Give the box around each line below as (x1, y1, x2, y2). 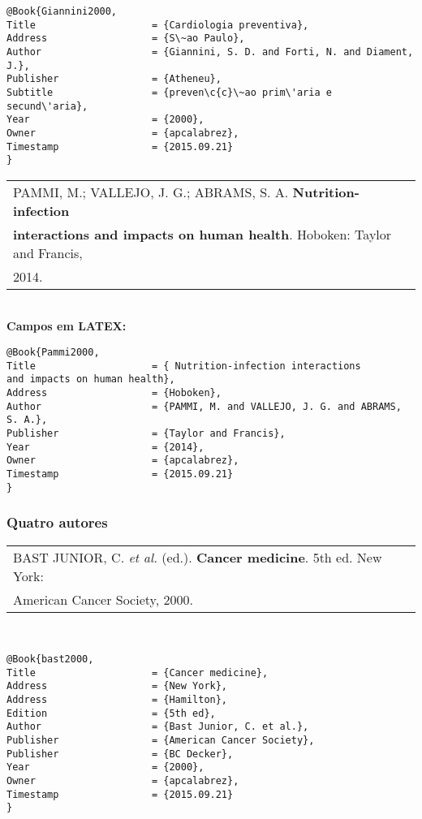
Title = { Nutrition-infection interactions (6, 360, 361, 372)
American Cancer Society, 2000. (13, 589, 193, 609)
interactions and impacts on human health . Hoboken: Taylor (13, 224, 392, 244)
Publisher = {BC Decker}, (6, 748, 234, 760)
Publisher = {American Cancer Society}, (6, 735, 315, 747)
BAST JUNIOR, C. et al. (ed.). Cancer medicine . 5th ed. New (13, 547, 382, 567)
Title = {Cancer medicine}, (6, 666, 269, 679)
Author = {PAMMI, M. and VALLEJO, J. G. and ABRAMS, (6, 400, 402, 412)
